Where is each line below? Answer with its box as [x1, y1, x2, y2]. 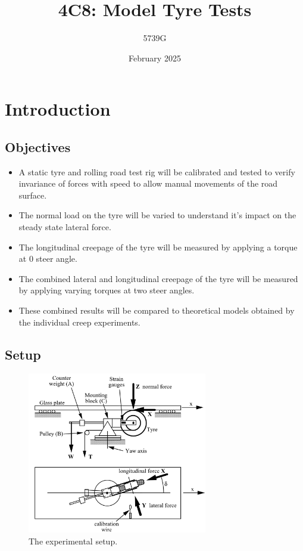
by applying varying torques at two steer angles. [18, 284, 195, 296]
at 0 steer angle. [18, 252, 77, 265]
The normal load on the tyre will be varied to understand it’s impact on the [18, 209, 296, 221]
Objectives [5, 137, 71, 156]
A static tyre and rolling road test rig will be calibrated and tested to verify [18, 165, 295, 178]
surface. [18, 188, 47, 201]
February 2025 [129, 51, 181, 64]
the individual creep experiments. [18, 315, 140, 328]
